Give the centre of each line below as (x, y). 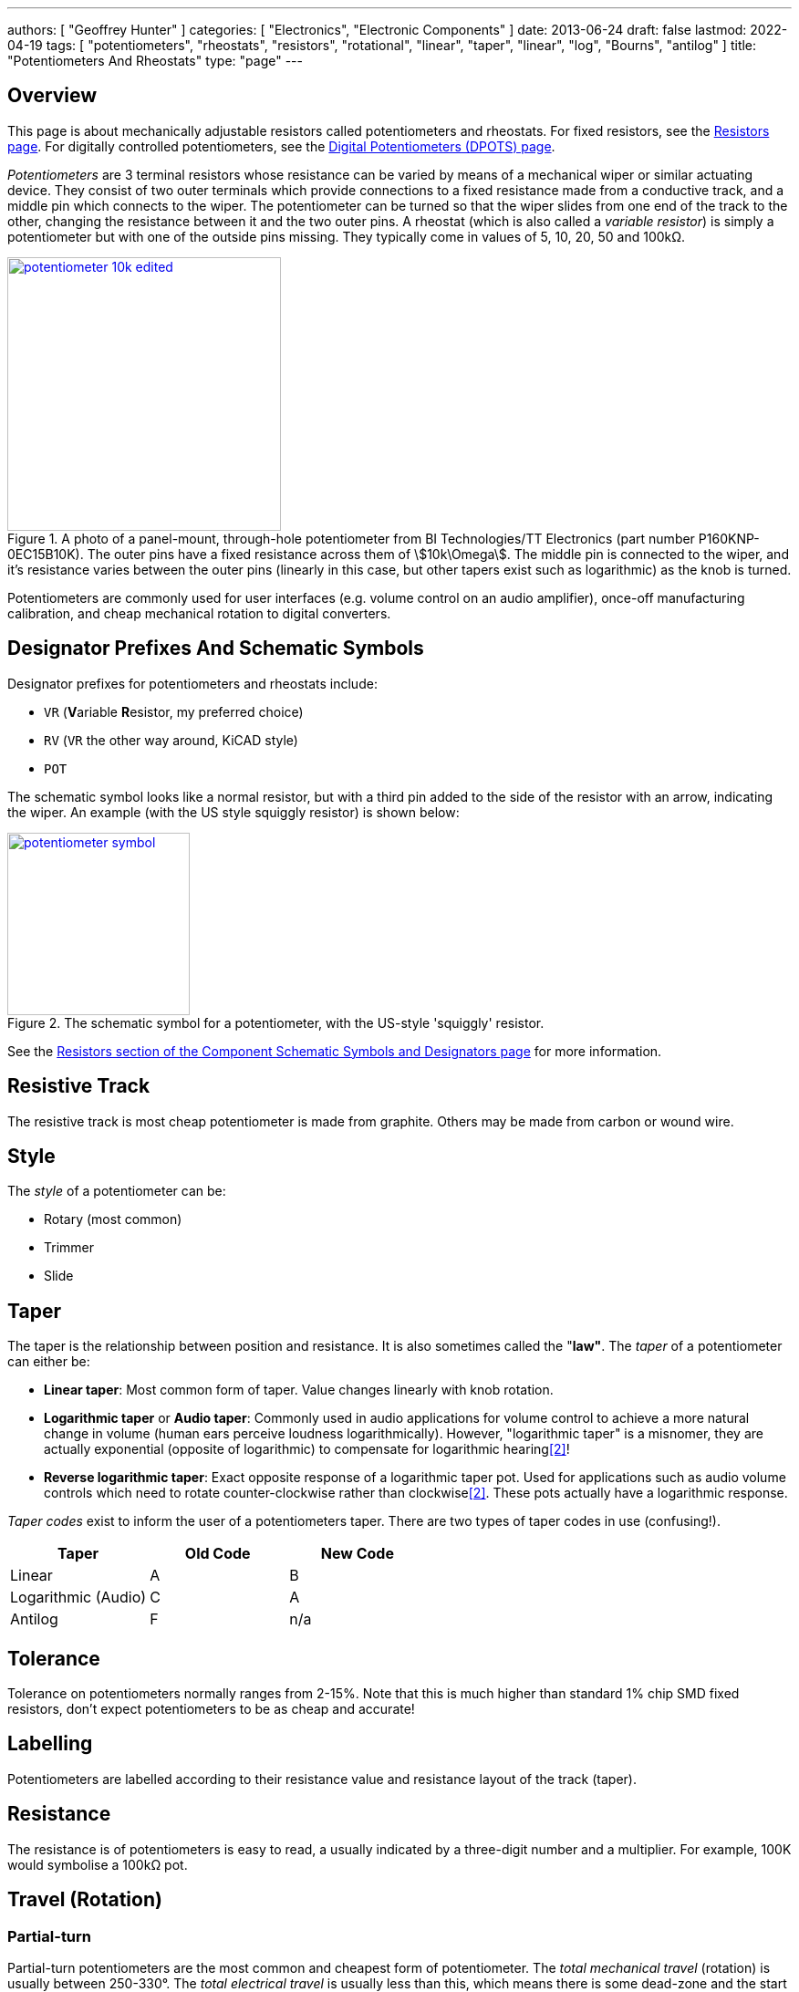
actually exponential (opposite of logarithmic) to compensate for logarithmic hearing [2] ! (307, 1449)
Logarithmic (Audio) (78, 1598)
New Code (357, 1554)
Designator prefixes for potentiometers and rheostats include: (192, 683)
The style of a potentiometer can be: (117, 1191)
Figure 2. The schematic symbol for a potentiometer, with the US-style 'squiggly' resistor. (276, 1022)
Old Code (218, 1554)
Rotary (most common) (113, 1219)
